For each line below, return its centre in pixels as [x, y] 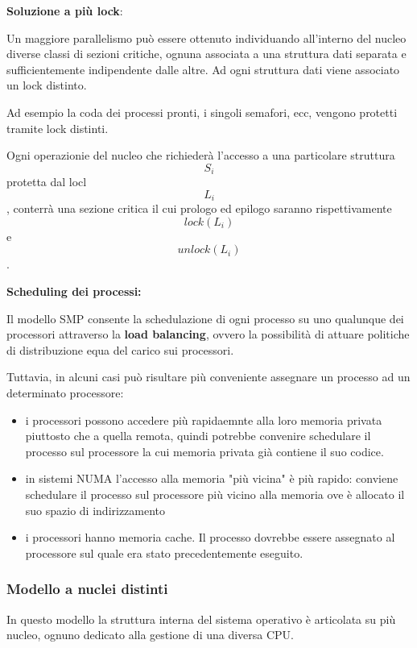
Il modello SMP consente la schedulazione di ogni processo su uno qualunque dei [205, 318]
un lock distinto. [47, 85]
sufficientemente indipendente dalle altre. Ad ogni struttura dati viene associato [203, 69]
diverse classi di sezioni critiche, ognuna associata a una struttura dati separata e [206, 54]
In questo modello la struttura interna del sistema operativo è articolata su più [201, 619]
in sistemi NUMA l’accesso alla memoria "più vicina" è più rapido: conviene [212, 478]
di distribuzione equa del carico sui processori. [120, 349]
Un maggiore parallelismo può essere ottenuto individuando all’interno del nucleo [206, 37]
